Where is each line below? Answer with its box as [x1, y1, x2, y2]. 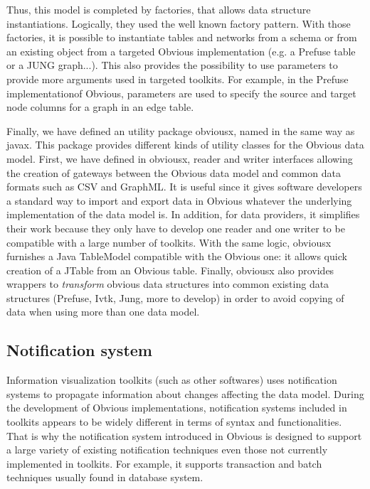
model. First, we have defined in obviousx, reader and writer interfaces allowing [6, 151, 353, 166]
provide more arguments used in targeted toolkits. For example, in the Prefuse [6, 71, 349, 86]
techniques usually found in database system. [6, 470, 203, 485]
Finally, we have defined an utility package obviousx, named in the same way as [6, 123, 355, 138]
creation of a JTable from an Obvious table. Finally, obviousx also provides [6, 262, 334, 277]
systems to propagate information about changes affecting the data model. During [6, 386, 364, 401]
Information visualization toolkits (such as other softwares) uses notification [6, 372, 337, 387]
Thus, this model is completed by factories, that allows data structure [6, 2, 311, 16]
